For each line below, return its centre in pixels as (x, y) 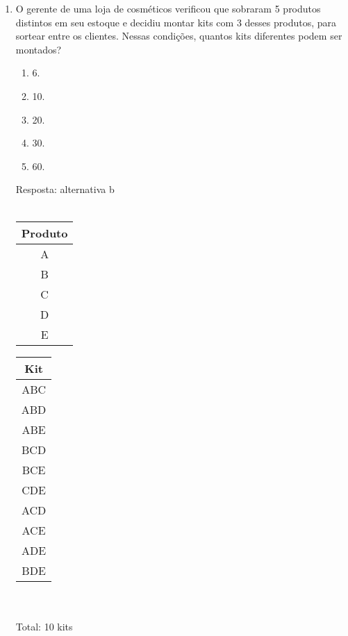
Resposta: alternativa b (65, 189)
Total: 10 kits (44, 626)
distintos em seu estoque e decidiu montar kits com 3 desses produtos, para (176, 22)
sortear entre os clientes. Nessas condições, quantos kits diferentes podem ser (179, 36)
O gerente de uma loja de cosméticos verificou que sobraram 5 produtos (168, 8)
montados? (39, 49)
